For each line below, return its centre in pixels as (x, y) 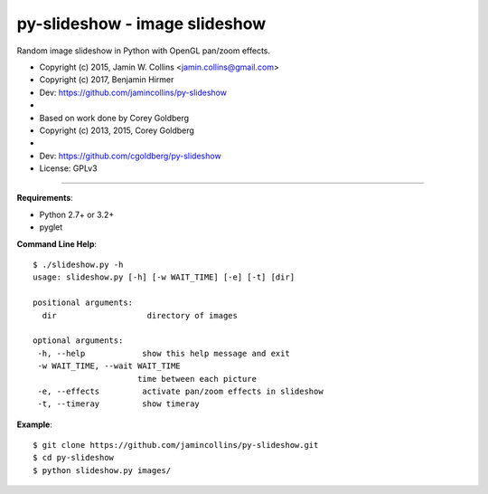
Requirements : (45, 198)
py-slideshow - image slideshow (141, 24)
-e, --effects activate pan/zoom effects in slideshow (181, 391)
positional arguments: (83, 303)
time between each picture (197, 379)
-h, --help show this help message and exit (164, 353)
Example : (35, 424)
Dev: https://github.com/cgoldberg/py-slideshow (130, 156)
